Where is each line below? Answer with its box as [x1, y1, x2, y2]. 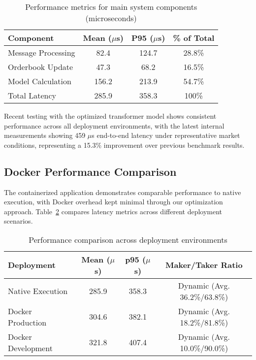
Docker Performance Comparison [4, 164, 177, 179]
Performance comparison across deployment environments [29, 233, 227, 245]
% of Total [173, 32, 215, 43]
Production [8, 316, 47, 328]
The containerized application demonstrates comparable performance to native [4, 187, 241, 197]
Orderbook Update [8, 61, 73, 72]
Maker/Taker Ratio [165, 259, 243, 271]
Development [8, 342, 53, 354]
